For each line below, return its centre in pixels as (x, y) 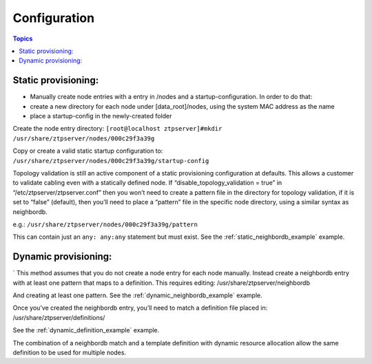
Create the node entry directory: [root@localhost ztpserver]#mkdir (117, 129)
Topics (23, 39)
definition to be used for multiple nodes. (70, 352)
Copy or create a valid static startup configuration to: (88, 151)
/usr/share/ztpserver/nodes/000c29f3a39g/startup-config (111, 161)
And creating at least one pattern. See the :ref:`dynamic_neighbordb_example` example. (138, 295)
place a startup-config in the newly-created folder (101, 116)
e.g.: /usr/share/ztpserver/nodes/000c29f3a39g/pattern (105, 224)
